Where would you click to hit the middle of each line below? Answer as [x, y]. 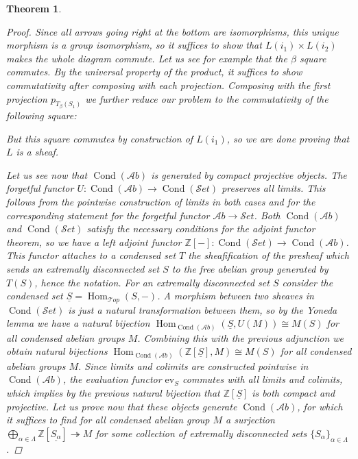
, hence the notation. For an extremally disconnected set [152, 282]
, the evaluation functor [112, 379]
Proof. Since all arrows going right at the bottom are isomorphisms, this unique [172, 31]
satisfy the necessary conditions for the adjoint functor [201, 228]
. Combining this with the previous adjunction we [241, 337]
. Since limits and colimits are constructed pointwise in [193, 365]
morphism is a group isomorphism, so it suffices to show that [134, 45]
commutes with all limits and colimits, [263, 379]
